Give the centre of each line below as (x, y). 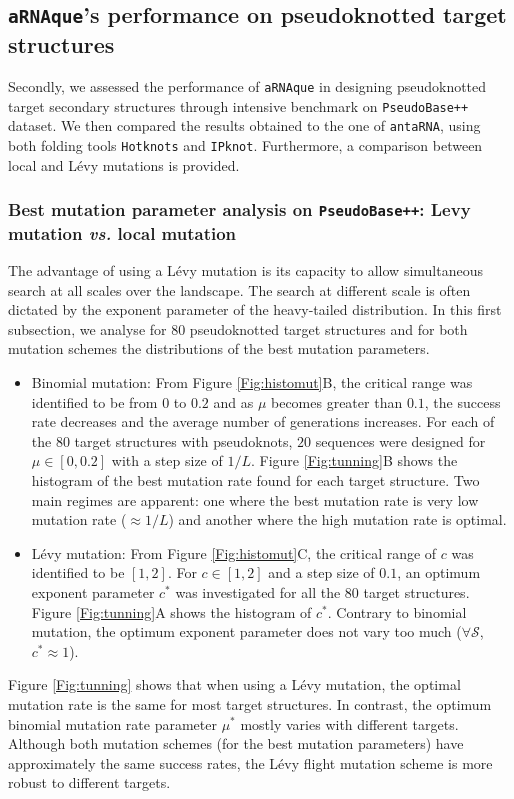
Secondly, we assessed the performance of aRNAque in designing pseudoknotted (247, 86)
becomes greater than (337, 401)
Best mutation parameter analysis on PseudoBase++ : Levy (239, 209)
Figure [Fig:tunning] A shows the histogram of (171, 611)
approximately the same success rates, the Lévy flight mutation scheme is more (250, 762)
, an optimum (439, 572)
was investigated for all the (258, 592)
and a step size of (321, 572)
